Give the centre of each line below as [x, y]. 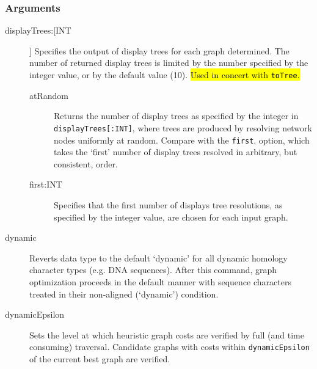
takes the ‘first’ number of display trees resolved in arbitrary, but [176, 152]
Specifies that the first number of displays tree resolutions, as [168, 204]
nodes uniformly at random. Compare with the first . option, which [182, 140]
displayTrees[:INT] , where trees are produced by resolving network [183, 127]
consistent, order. [86, 163]
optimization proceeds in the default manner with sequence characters [160, 281]
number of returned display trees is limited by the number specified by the [169, 63]
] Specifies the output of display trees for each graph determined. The [159, 50]
